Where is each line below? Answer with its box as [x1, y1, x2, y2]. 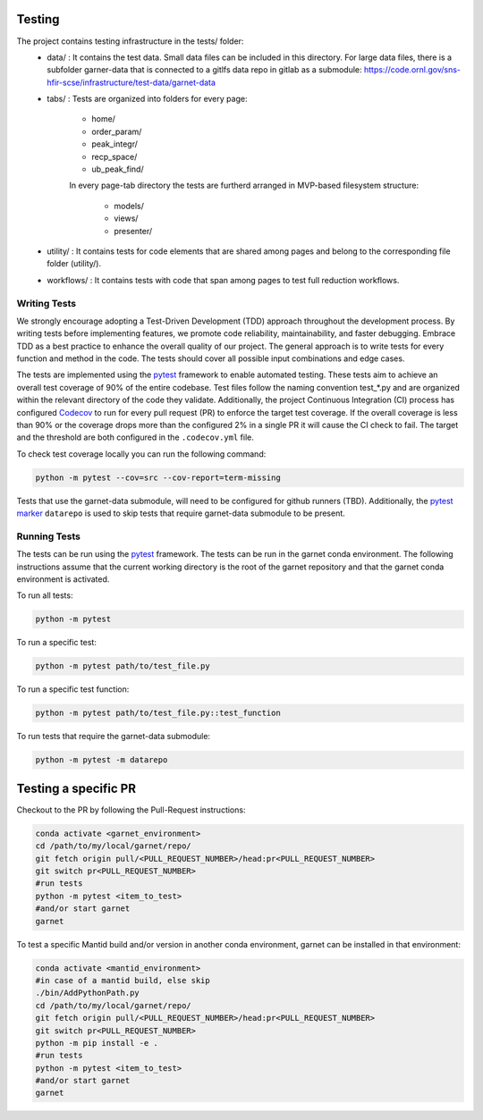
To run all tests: [16, 590, 73, 601]
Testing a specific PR [16, 780, 137, 796]
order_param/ [91, 126, 142, 137]
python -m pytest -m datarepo [35, 755, 168, 765]
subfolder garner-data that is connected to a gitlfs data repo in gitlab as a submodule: [47, 64, 362, 75]
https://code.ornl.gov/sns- [363, 64, 461, 75]
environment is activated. [16, 574, 110, 585]
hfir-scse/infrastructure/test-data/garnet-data [47, 77, 216, 88]
